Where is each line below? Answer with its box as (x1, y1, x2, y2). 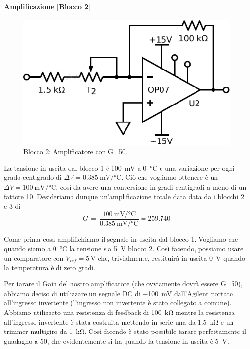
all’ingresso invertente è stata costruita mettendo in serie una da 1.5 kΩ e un (4, 316, 234, 327)
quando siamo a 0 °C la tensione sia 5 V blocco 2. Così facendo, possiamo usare (4, 243, 244, 253)
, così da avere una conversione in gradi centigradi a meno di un (56, 182, 247, 192)
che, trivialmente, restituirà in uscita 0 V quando (98, 253, 245, 263)
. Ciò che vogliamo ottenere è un (121, 172, 218, 182)
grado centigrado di (4, 172, 62, 182)
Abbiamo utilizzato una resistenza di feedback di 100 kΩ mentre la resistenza (4, 307, 235, 317)
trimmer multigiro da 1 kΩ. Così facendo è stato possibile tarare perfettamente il (4, 326, 246, 336)
